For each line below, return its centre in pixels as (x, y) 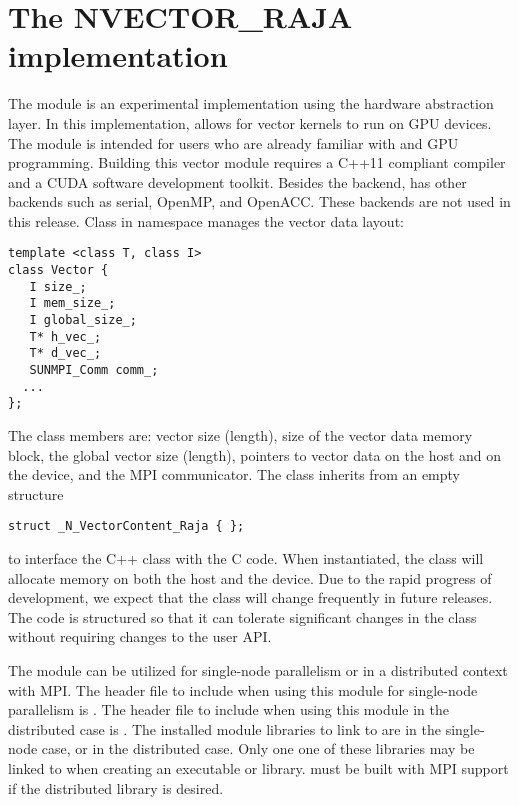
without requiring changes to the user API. (140, 636)
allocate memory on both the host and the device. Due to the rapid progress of (250, 577)
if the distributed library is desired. (116, 787)
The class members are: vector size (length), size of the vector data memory (240, 435)
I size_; (58, 286)
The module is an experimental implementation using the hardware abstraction (251, 103)
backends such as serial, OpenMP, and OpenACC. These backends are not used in (259, 201)
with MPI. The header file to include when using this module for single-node (243, 689)
